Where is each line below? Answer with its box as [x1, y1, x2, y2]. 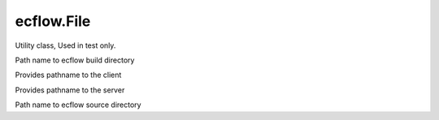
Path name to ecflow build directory [15, 55, 135, 65]
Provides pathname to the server [15, 85, 125, 95]
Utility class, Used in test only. [15, 41, 116, 50]
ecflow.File [15, 12, 91, 30]
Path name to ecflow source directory [15, 100, 141, 109]
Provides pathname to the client [15, 70, 122, 80]
